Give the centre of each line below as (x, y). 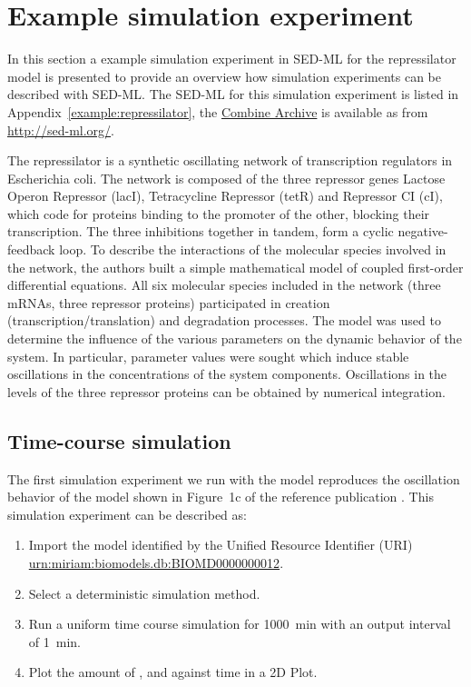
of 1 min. (54, 641)
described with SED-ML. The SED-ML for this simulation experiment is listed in (233, 94)
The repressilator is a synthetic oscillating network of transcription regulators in (230, 160)
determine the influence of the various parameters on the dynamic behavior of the (235, 339)
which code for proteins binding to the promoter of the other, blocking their (219, 213)
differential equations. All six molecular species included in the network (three (224, 285)
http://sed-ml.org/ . (61, 129)
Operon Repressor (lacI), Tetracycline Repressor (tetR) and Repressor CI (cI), (225, 196)
